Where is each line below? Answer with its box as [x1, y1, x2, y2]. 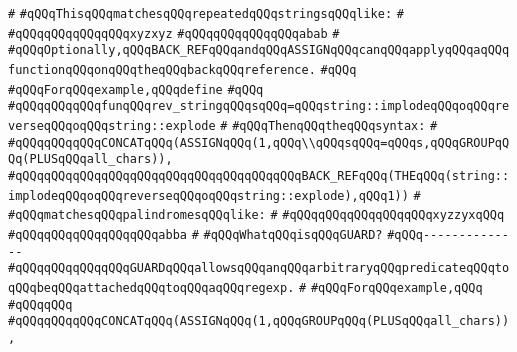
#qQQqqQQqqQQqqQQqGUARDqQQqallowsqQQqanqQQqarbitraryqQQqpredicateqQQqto [8, 261, 510, 276]
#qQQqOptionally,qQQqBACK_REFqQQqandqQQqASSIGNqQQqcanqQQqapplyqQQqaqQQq [8, 43, 510, 58]
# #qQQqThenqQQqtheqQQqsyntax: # [220, 118, 438, 133]
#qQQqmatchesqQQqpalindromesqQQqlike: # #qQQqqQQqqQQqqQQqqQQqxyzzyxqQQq [8, 208, 505, 223]
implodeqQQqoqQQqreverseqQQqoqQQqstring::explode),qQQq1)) [8, 188, 409, 203]
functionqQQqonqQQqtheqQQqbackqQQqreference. [8, 62, 316, 77]
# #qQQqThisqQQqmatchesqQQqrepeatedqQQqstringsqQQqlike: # [8, 7, 404, 21]
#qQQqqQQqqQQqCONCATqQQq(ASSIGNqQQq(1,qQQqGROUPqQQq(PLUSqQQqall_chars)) [8, 314, 510, 329]
